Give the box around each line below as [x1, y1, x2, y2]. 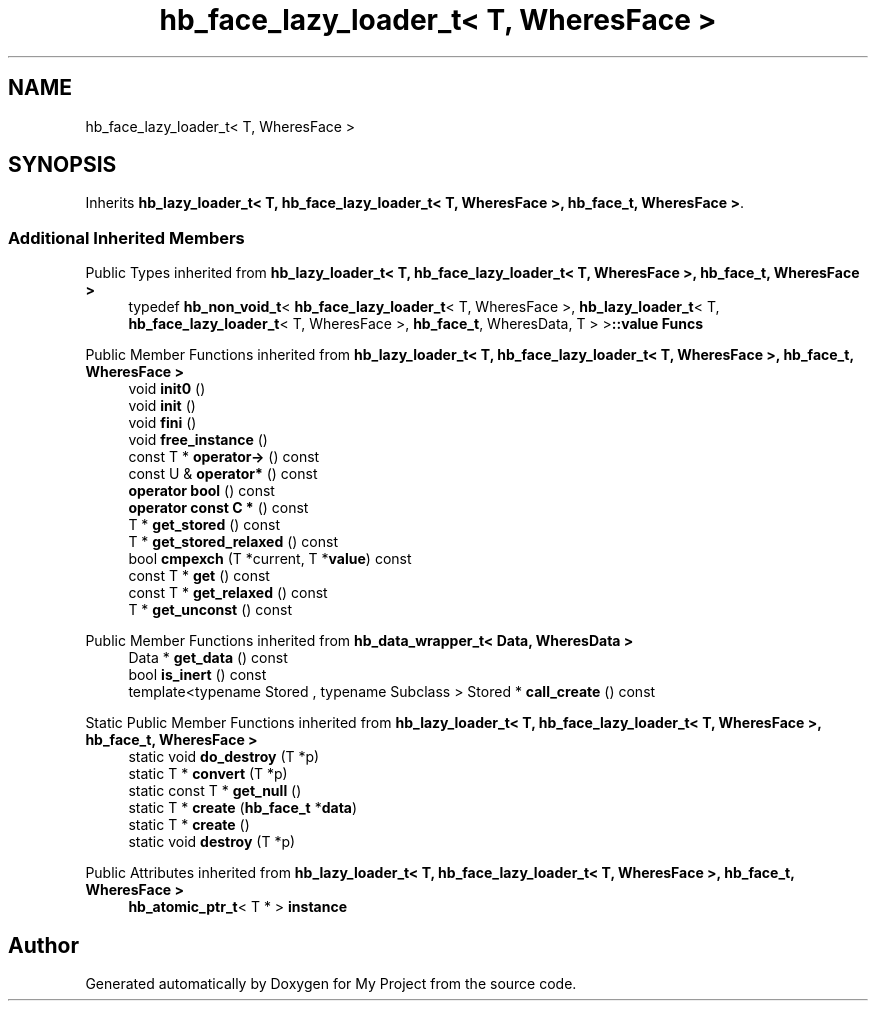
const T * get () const [128, 567, 270, 585]
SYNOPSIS [8, 152, 117, 178]
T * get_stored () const [128, 516, 280, 534]
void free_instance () [128, 431, 268, 449]
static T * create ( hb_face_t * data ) [128, 799, 358, 817]
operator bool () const [128, 482, 275, 500]
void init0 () [128, 380, 206, 398]
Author [8, 932, 79, 958]
